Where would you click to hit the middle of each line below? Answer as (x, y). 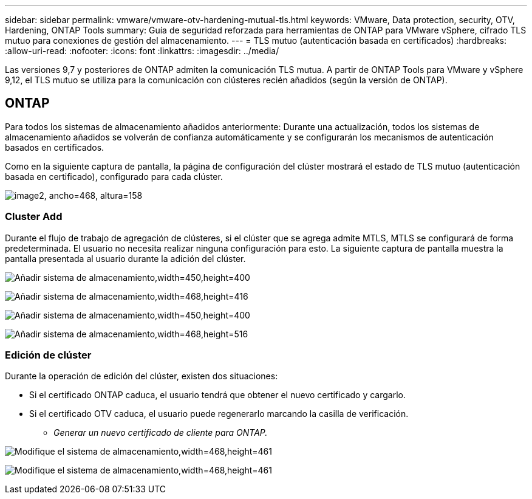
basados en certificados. (55, 147)
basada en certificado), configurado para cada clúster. (114, 176)
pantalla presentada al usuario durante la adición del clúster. (125, 258)
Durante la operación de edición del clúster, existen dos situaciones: (142, 376)
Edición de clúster (48, 355)
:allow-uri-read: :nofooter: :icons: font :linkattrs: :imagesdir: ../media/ (142, 51)
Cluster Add (34, 217)
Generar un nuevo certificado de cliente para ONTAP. (161, 433)
